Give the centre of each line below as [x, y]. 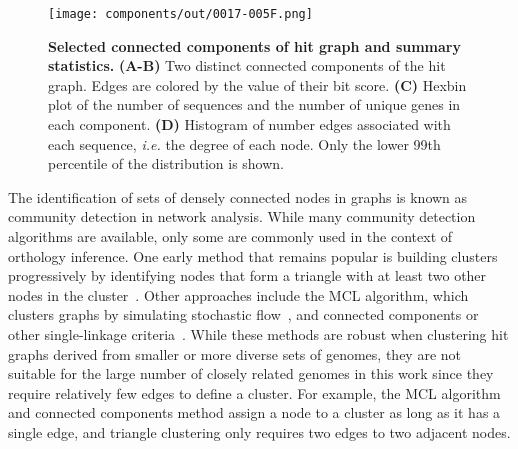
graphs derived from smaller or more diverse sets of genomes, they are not [234, 353]
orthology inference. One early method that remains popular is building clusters [253, 255]
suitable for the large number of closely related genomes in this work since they [251, 373]
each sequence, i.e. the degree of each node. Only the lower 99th [244, 143]
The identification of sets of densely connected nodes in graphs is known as [238, 196]
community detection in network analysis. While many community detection [242, 216]
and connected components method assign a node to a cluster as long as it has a [254, 412]
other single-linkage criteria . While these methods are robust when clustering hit [258, 333]
